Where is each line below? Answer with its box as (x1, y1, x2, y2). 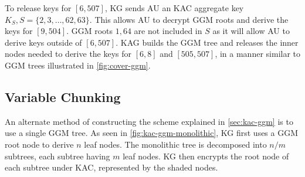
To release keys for (5, 2, 72, 13)
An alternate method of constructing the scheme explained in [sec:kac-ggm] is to (5, 115, 293, 127)
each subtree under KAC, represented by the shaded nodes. (5, 161, 218, 173)
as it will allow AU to (212, 25, 290, 37)
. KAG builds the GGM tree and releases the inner (116, 36, 299, 48)
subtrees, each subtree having (5, 149, 110, 162)
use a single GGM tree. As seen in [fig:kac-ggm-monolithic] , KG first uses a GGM (5, 127, 299, 139)
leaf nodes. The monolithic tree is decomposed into (84, 138, 267, 150)
